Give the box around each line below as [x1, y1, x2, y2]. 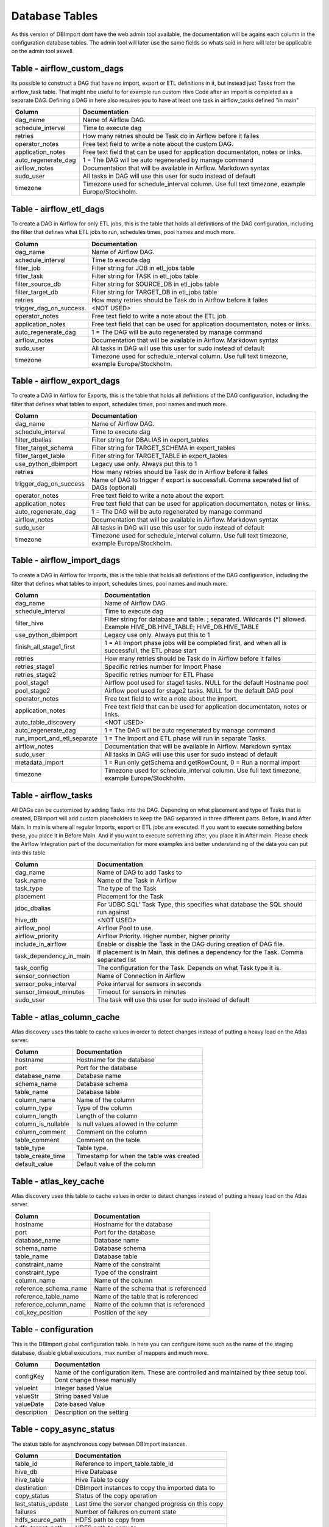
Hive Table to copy [75, 1475, 129, 1484]
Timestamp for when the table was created [76, 1152, 200, 1161]
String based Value [54, 1392, 109, 1401]
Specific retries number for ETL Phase [104, 671, 214, 679]
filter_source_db [15, 280, 61, 288]
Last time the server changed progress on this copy [75, 1500, 224, 1508]
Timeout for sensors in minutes [97, 988, 186, 996]
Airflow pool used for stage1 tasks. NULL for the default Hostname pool [104, 679, 309, 687]
